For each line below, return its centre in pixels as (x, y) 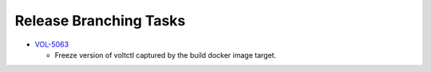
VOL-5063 (52, 44)
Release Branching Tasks (100, 21)
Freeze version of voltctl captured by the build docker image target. (166, 55)
